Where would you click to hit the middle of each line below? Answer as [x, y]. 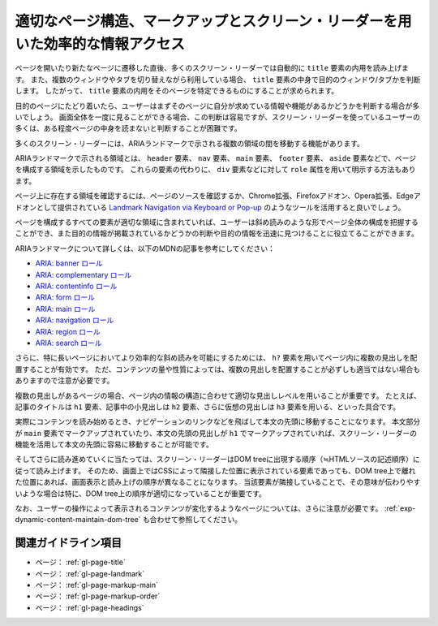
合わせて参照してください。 [196, 520]
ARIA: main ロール [65, 309]
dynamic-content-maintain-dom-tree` [78, 520]
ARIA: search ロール [69, 343]
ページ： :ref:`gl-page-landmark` [90, 573]
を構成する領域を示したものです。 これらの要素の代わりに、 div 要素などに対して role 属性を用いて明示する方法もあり [216, 170]
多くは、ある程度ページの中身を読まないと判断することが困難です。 [129, 128]
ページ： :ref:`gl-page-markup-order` [98, 596]
